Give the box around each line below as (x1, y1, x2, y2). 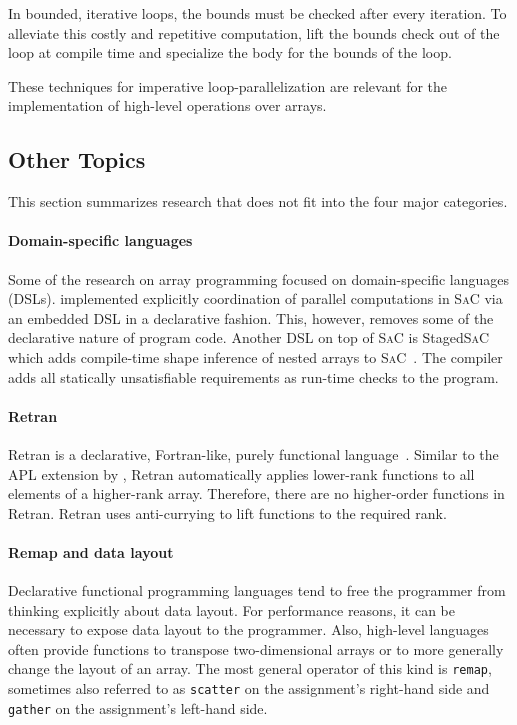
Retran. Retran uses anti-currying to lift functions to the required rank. (8, 502, 447, 523)
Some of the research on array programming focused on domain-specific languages (8, 268, 510, 289)
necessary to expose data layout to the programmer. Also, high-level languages (8, 619, 489, 640)
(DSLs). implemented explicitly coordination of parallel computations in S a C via (8, 288, 503, 309)
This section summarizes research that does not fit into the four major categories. (8, 191, 508, 212)
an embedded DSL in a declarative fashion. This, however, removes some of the (8, 307, 494, 328)
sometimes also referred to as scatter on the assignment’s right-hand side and (8, 678, 490, 699)
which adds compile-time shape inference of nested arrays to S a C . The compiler (8, 346, 503, 367)
